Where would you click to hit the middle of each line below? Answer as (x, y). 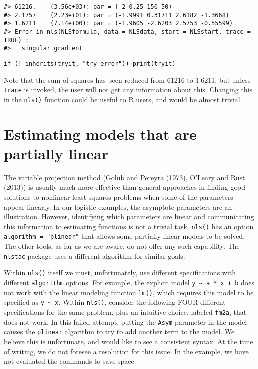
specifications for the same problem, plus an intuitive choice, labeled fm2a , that (125, 311)
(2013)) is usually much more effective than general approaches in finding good (125, 187)
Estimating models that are (100, 134)
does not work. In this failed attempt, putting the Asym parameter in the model (126, 321)
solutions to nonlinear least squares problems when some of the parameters (119, 197)
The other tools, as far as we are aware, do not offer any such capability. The (122, 246)
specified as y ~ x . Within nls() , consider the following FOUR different (115, 302)
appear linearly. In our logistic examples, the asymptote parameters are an (118, 206)
